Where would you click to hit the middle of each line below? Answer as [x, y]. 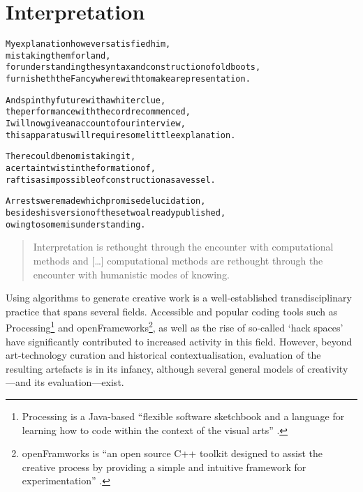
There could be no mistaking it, [71, 157]
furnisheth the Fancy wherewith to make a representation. [128, 79]
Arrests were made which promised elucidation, [106, 201]
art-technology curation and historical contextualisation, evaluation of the [163, 355]
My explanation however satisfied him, [88, 44]
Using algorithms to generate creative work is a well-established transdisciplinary [179, 298]
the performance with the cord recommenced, [98, 112]
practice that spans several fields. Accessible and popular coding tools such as [172, 311]
